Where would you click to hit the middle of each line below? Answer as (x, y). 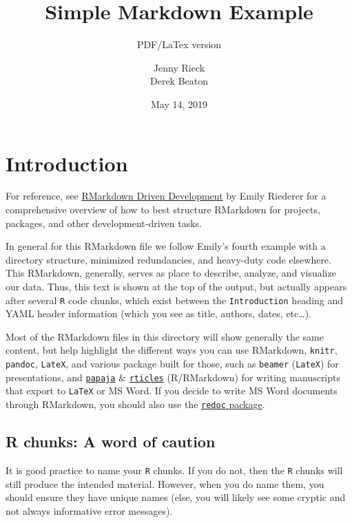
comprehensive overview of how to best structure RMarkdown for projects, (163, 210)
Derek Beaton (179, 81)
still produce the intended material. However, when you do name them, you (165, 483)
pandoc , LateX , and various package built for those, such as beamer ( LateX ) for (172, 364)
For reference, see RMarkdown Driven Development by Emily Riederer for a (166, 196)
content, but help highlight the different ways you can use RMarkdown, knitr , (172, 350)
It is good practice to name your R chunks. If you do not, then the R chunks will (174, 470)
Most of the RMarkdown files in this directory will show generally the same (165, 336)
